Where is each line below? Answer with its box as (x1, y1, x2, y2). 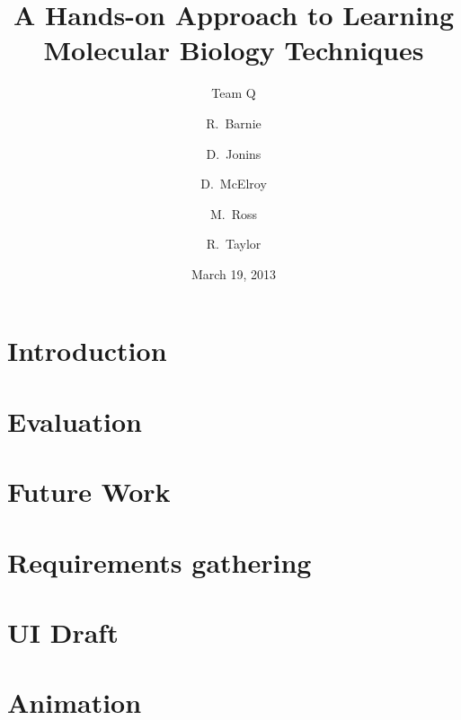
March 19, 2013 (191, 264, 277, 283)
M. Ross (209, 204, 258, 223)
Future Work (7, 473, 171, 510)
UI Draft (7, 613, 119, 650)
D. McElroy (200, 174, 267, 193)
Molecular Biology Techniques (43, 31, 424, 68)
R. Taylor (206, 234, 262, 253)
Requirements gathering (7, 543, 312, 580)
